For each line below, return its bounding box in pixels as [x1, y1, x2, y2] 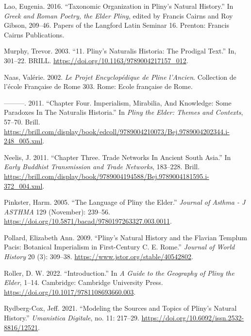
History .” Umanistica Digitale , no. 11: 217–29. [4, 313, 139, 323]
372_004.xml [4, 180, 43, 191]
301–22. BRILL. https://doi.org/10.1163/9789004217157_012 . [4, 55, 188, 65]
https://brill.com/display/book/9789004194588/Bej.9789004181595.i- [4, 171, 209, 181]
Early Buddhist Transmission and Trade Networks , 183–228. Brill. [4, 161, 200, 172]
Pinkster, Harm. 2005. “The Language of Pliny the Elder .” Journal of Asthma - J [4, 197, 246, 207]
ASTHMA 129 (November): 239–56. [4, 206, 110, 216]
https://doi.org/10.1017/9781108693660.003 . [4, 286, 136, 297]
